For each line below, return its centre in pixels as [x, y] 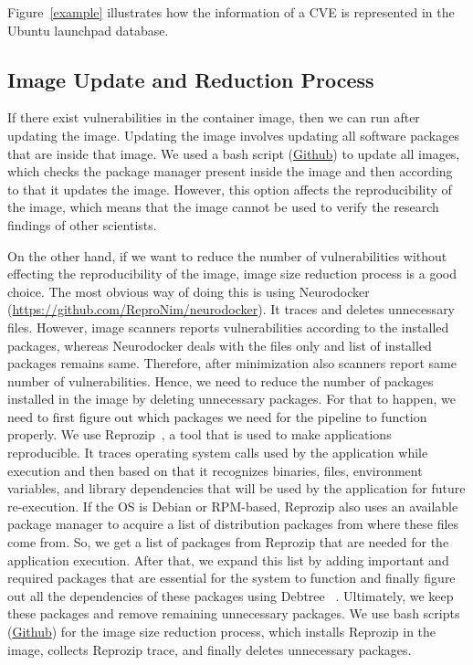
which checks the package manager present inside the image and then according [230, 171]
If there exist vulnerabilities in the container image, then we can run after [214, 117]
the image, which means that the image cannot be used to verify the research [223, 207]
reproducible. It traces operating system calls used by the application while [218, 453]
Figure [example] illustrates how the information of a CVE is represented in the [231, 12]
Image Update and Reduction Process [191, 79]
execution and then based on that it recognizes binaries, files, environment [215, 470]
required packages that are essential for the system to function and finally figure [231, 578]
